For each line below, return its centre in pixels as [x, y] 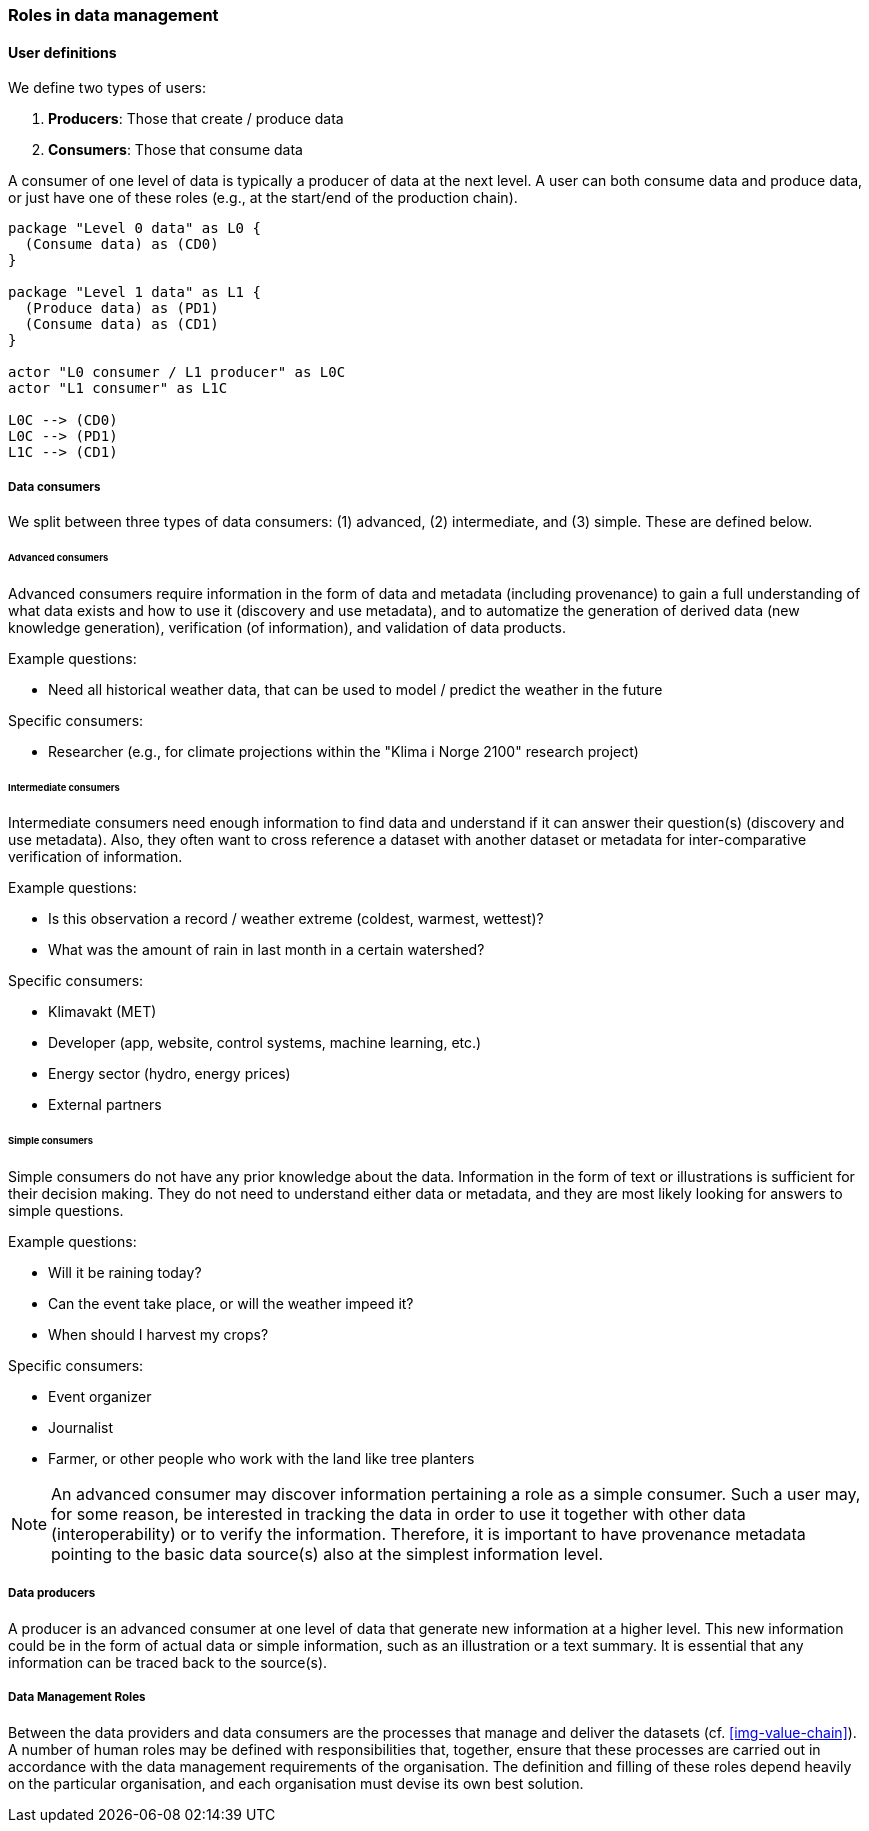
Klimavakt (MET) [102, 1012]
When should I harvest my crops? [158, 1335]
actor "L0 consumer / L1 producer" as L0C [177, 372]
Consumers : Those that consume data [175, 150]
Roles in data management [113, 15]
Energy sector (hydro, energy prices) [169, 1074]
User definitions [62, 52]
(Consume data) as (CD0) [121, 244]
